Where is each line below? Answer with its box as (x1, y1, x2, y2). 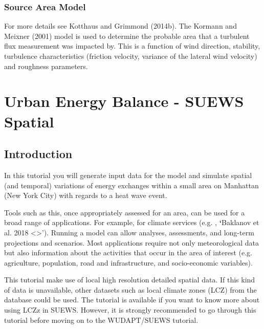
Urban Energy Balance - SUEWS (4, 91, 244, 112)
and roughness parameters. (4, 60, 88, 71)
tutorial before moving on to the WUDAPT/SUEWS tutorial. (4, 314, 199, 325)
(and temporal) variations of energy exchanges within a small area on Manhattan (4, 180, 259, 190)
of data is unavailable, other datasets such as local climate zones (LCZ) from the (4, 284, 257, 295)
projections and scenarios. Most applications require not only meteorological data (4, 237, 259, 248)
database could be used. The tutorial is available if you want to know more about (4, 294, 260, 305)
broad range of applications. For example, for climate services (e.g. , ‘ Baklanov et (4, 217, 259, 228)
